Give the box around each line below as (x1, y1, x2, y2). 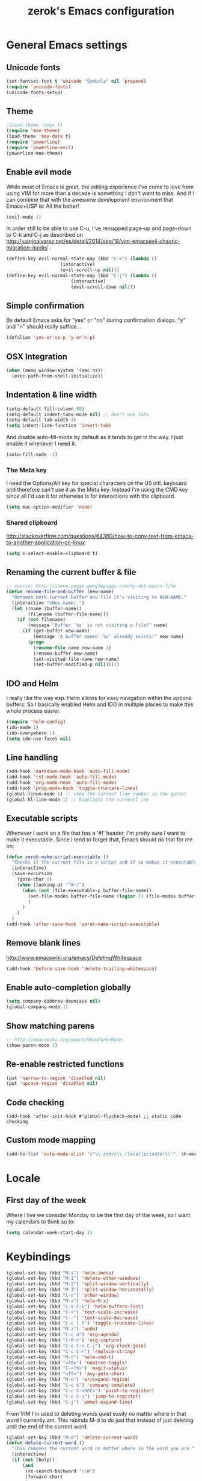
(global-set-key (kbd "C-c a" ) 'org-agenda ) (6, 1332, 120, 1338)
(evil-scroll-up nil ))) (60, 267, 120, 273)
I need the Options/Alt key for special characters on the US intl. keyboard (6, 480, 188, 487)
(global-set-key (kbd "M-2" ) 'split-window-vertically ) (6, 1281, 149, 1287)
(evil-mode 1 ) (6, 214, 42, 220)
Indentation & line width (6, 390, 97, 400)
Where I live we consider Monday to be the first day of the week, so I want (6, 1211, 191, 1218)
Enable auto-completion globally (6, 982, 131, 992)
